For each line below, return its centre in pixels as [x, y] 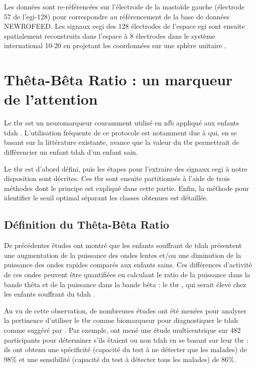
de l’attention [51, 99]
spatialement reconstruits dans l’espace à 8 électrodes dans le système [110, 35]
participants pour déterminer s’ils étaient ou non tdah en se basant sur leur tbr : [126, 339]
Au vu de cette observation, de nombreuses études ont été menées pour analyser [125, 310]
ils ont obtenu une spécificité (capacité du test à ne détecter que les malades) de [126, 349]
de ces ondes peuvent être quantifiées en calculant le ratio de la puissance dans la [127, 275]
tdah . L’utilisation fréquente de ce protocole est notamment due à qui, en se [121, 132]
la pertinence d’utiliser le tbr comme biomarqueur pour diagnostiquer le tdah [121, 320]
